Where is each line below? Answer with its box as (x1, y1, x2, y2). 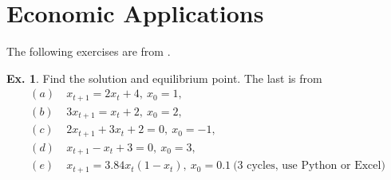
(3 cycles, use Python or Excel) (233, 160, 385, 172)
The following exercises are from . (6, 43, 171, 60)
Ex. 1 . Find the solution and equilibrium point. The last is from (6, 69, 322, 86)
